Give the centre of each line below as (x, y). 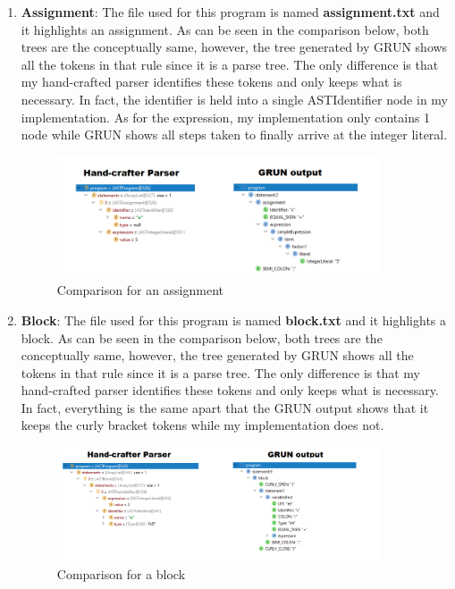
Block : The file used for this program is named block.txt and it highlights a (234, 320)
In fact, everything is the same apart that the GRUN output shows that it (225, 407)
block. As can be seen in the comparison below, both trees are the (202, 337)
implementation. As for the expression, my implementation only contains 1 (226, 117)
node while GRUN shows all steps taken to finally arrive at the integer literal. (234, 135)
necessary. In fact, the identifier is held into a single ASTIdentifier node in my (234, 99)
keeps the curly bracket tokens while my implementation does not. (202, 425)
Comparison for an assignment (140, 290)
